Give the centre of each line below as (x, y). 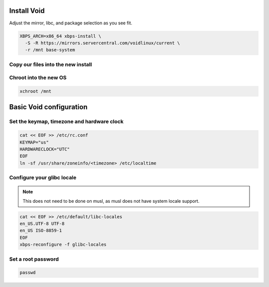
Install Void (27, 11)
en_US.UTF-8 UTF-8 (42, 224)
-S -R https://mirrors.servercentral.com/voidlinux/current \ (103, 43)
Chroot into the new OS (38, 78)
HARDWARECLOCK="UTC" (45, 149)
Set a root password (34, 259)
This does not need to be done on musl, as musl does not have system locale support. (111, 201)
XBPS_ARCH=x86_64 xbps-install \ (61, 36)
